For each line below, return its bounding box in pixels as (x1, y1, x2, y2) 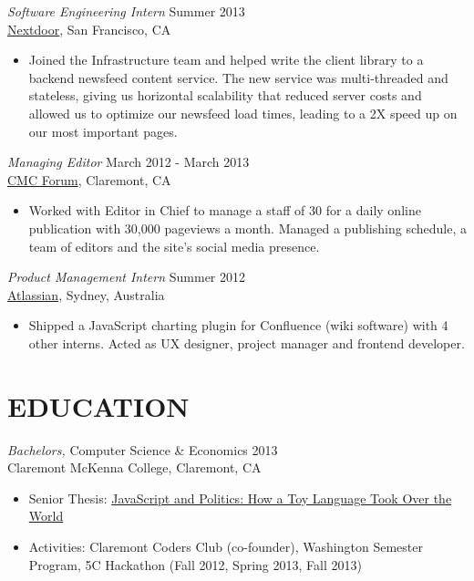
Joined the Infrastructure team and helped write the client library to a (28, 50, 424, 69)
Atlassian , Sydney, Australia (7, 285, 165, 304)
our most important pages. (28, 121, 178, 140)
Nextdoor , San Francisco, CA (7, 19, 171, 38)
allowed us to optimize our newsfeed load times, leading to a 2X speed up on (28, 103, 458, 122)
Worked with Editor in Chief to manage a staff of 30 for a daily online (28, 201, 421, 220)
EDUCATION (7, 387, 190, 424)
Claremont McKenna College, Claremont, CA (7, 458, 262, 477)
